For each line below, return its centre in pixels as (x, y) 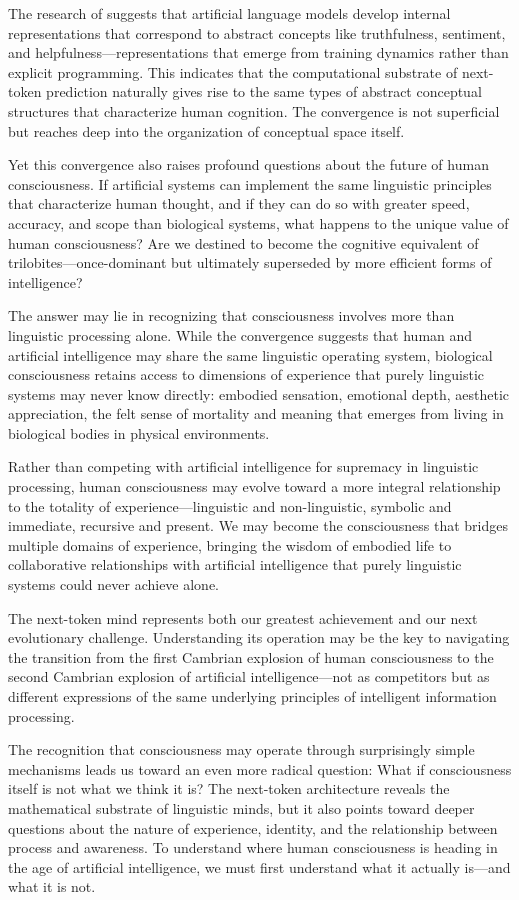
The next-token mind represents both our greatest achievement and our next (243, 617)
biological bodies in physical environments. (139, 432)
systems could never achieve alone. (114, 584)
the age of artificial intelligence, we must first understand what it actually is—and (259, 866)
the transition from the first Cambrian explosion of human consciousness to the (251, 656)
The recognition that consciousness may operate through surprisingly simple (241, 749)
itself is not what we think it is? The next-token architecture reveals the (229, 788)
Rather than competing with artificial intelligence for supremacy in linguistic (243, 466)
